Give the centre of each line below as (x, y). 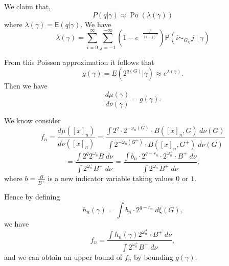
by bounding (153, 257)
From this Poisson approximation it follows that (79, 62)
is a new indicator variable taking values (111, 178)
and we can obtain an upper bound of (63, 257)
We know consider (32, 120)
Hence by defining (32, 197)
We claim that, (27, 6)
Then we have (26, 86)
